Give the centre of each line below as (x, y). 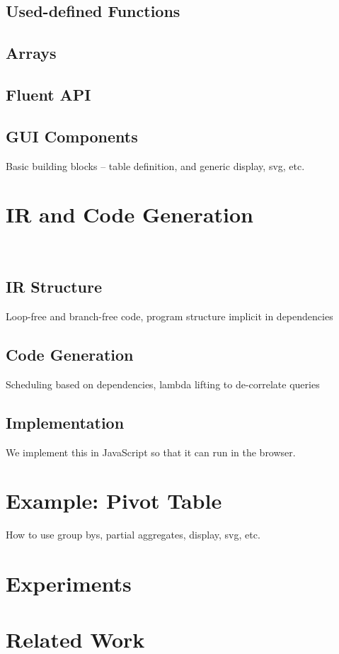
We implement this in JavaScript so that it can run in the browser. (151, 452)
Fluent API (48, 94)
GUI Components (72, 136)
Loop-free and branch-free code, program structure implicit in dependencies (169, 316)
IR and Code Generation (130, 214)
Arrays (31, 53)
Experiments (69, 583)
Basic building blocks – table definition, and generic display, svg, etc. (155, 165)
